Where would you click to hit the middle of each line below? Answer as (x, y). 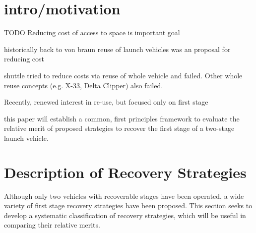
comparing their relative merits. (52, 225)
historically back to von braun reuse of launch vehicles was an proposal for (117, 49)
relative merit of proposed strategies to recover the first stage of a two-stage (119, 128)
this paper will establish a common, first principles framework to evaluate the (122, 118)
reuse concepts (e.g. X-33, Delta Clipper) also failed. (84, 85)
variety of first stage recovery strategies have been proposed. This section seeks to (128, 205)
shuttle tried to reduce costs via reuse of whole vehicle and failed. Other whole (123, 75)
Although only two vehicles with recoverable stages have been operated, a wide (124, 196)
